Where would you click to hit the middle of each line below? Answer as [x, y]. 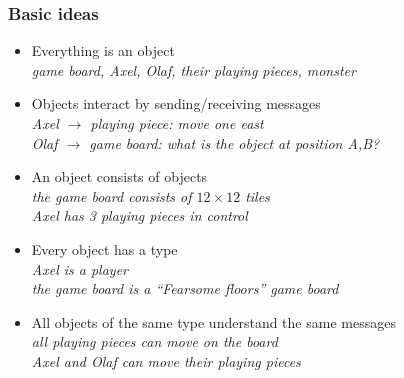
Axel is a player [79, 268]
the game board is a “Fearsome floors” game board [185, 288]
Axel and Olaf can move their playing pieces [166, 360]
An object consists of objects [119, 176]
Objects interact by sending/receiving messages [176, 103]
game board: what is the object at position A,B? [234, 142]
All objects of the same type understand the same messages [213, 321]
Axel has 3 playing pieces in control [139, 215]
